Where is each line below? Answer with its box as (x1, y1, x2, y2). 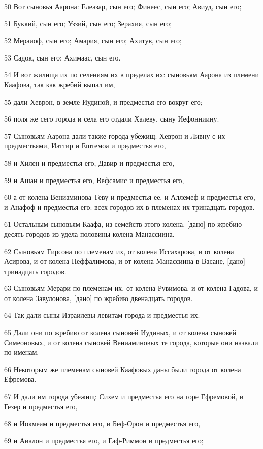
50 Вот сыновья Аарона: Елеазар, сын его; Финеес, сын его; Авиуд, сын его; (4, 1, 242, 11)
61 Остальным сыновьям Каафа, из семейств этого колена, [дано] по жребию (4, 219, 242, 229)
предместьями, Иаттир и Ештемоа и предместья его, (4, 140, 166, 151)
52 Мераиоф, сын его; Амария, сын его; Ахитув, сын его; (4, 35, 182, 46)
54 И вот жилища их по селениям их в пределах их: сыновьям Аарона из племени (4, 69, 259, 80)
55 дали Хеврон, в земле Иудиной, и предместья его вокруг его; (4, 96, 203, 107)
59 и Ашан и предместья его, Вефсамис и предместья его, (4, 174, 184, 185)
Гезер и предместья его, (4, 401, 78, 411)
